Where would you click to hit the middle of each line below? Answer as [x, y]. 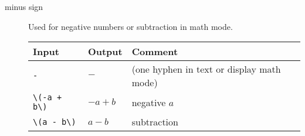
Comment [155, 52]
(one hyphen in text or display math [206, 69]
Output [105, 52]
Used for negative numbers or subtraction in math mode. [131, 26]
